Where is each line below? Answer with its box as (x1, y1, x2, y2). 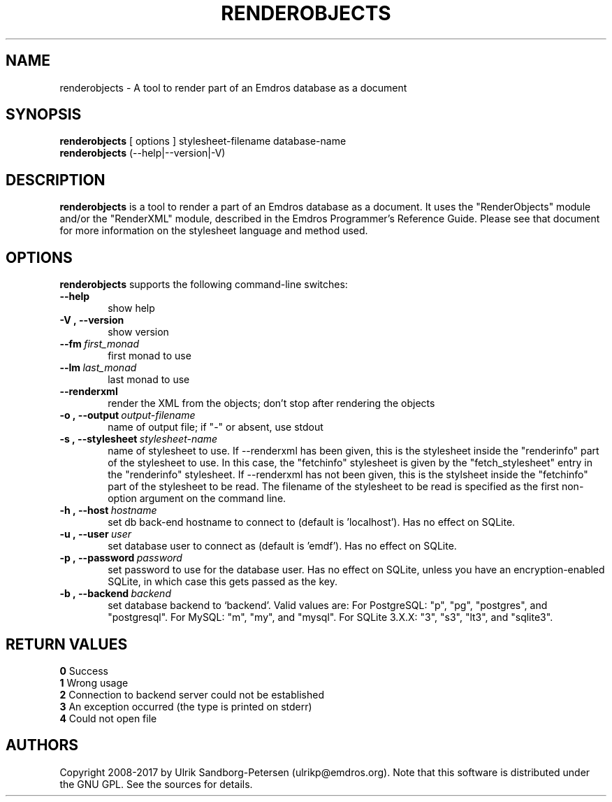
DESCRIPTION (6, 171, 105, 189)
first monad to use (108, 350, 191, 362)
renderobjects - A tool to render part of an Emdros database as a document (59, 81, 407, 94)
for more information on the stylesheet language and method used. (59, 224, 368, 237)
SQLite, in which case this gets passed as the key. (108, 575, 337, 588)
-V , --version (59, 314, 124, 327)
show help (108, 302, 155, 315)
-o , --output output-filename (59, 409, 196, 422)
